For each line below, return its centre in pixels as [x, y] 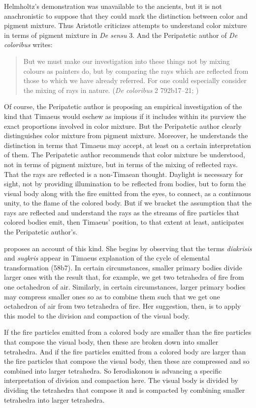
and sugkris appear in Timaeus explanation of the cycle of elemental [107, 258]
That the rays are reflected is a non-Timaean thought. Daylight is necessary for [124, 174]
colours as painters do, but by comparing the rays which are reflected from [136, 71]
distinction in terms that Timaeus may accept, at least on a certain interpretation [128, 145]
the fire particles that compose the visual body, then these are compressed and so [127, 361]
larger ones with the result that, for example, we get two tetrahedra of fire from [124, 277]
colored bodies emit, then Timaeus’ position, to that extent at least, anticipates [124, 222]
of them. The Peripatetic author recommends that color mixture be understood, [125, 155]
